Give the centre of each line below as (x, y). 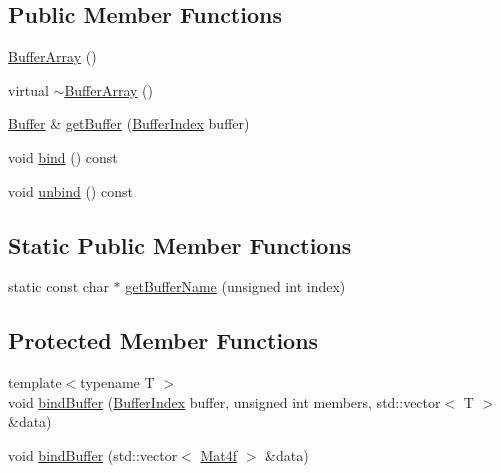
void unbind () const (70, 190)
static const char (58, 286)
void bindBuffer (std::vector (93, 454)
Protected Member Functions (163, 340)
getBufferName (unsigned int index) (235, 286)
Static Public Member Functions (180, 244)
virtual (28, 89)
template (35, 382)
